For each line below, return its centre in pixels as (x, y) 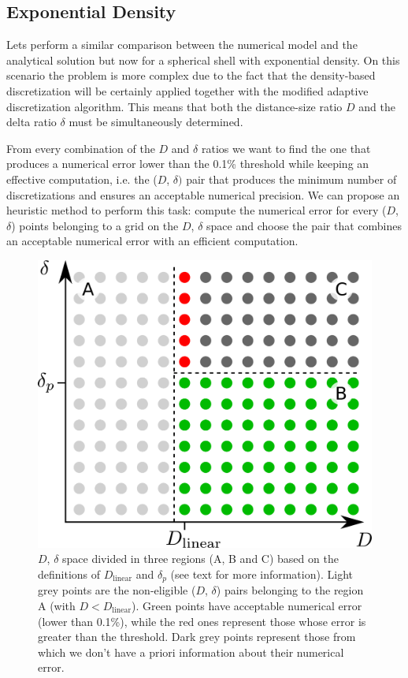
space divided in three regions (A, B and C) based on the (200, 559)
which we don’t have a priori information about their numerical (191, 652)
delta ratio (32, 122)
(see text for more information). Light (261, 574)
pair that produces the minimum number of (291, 179)
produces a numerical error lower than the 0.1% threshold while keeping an (188, 164)
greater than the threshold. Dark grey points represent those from (197, 637)
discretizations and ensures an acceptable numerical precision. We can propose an (203, 194)
